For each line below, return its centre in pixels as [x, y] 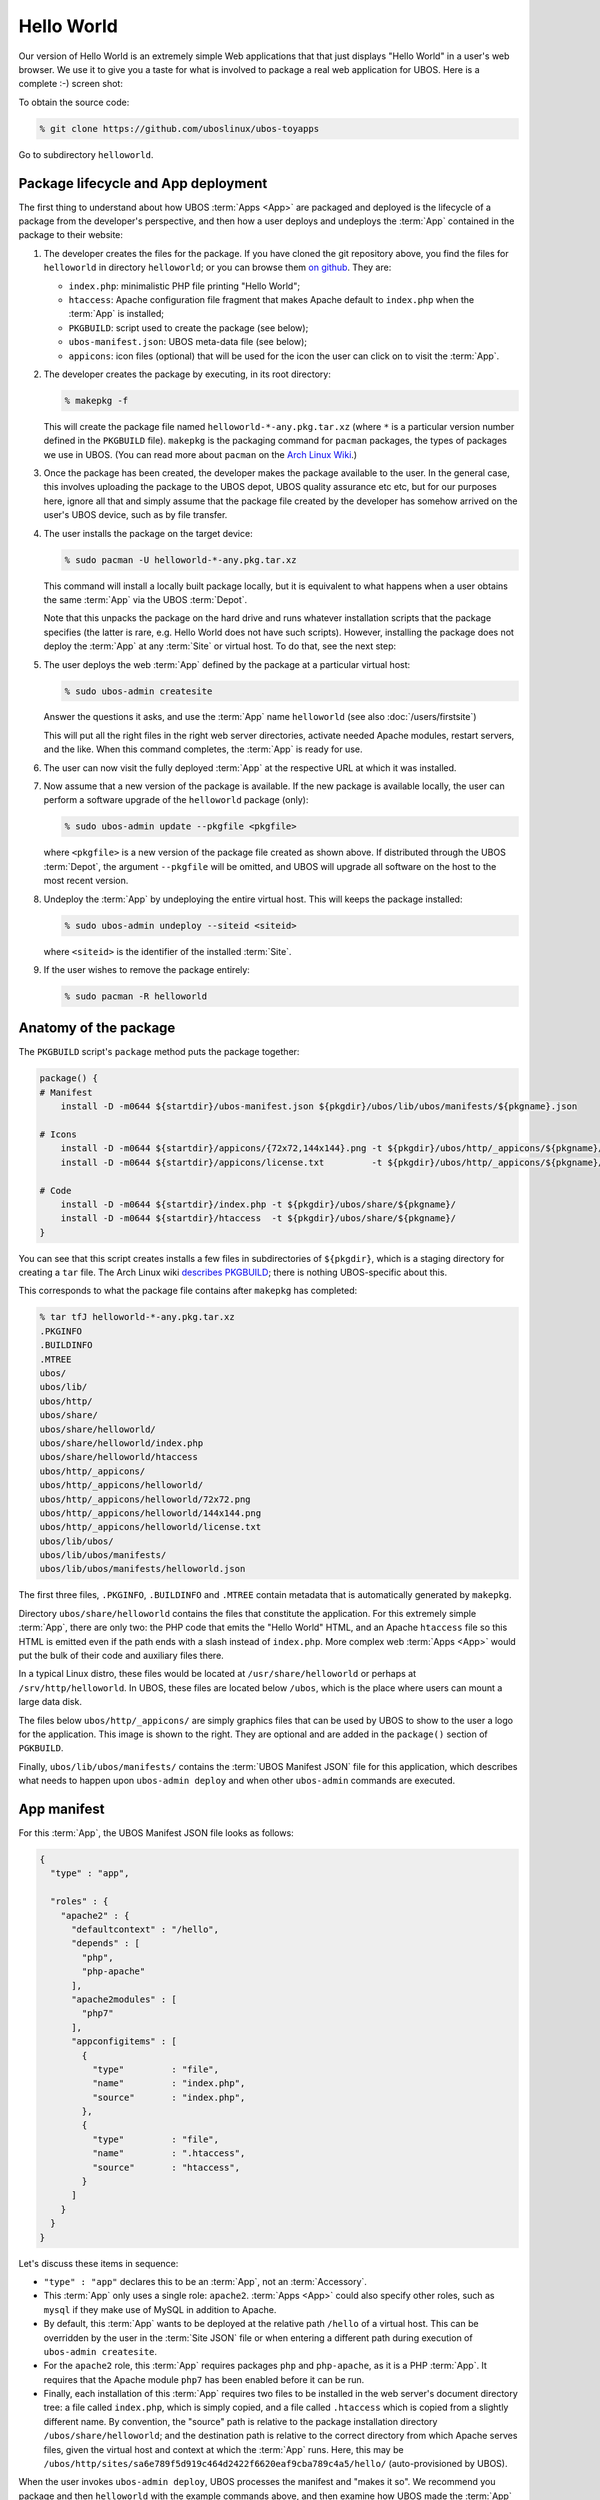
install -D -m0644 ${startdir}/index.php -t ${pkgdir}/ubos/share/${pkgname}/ [258, 1204]
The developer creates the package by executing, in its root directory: [187, 374]
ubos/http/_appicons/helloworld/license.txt [150, 1527]
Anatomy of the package [97, 1028]
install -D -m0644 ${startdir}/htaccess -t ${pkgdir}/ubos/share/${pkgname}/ [258, 1218]
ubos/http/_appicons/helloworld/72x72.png [145, 1499]
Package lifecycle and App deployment [143, 183]
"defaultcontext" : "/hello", [145, 1929]
